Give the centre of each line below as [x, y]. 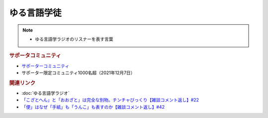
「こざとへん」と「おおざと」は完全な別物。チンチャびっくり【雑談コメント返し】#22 [110, 100]
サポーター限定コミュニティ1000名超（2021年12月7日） [78, 73]
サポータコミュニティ [35, 56]
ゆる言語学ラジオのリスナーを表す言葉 [74, 39]
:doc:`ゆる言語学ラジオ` [45, 93]
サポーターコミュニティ [45, 66]
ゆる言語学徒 [35, 13]
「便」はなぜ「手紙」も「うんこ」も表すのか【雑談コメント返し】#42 [93, 107]
